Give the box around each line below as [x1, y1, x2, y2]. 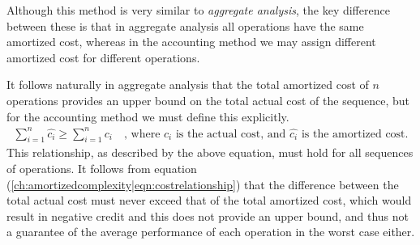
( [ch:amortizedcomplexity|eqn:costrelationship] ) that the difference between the [6, 175, 399, 192]
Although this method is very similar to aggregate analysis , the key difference [6, 2, 390, 18]
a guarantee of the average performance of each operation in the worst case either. [6, 223, 415, 240]
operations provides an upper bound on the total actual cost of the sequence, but [6, 91, 410, 108]
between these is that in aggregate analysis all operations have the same [6, 17, 364, 34]
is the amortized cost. [301, 128, 409, 140]
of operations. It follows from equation [6, 160, 197, 177]
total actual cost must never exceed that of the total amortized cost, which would [6, 192, 412, 209]
